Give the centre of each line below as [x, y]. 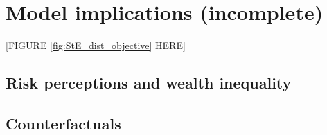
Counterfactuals [63, 123]
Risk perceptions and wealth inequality [149, 83]
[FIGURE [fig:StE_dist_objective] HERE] [96, 45]
